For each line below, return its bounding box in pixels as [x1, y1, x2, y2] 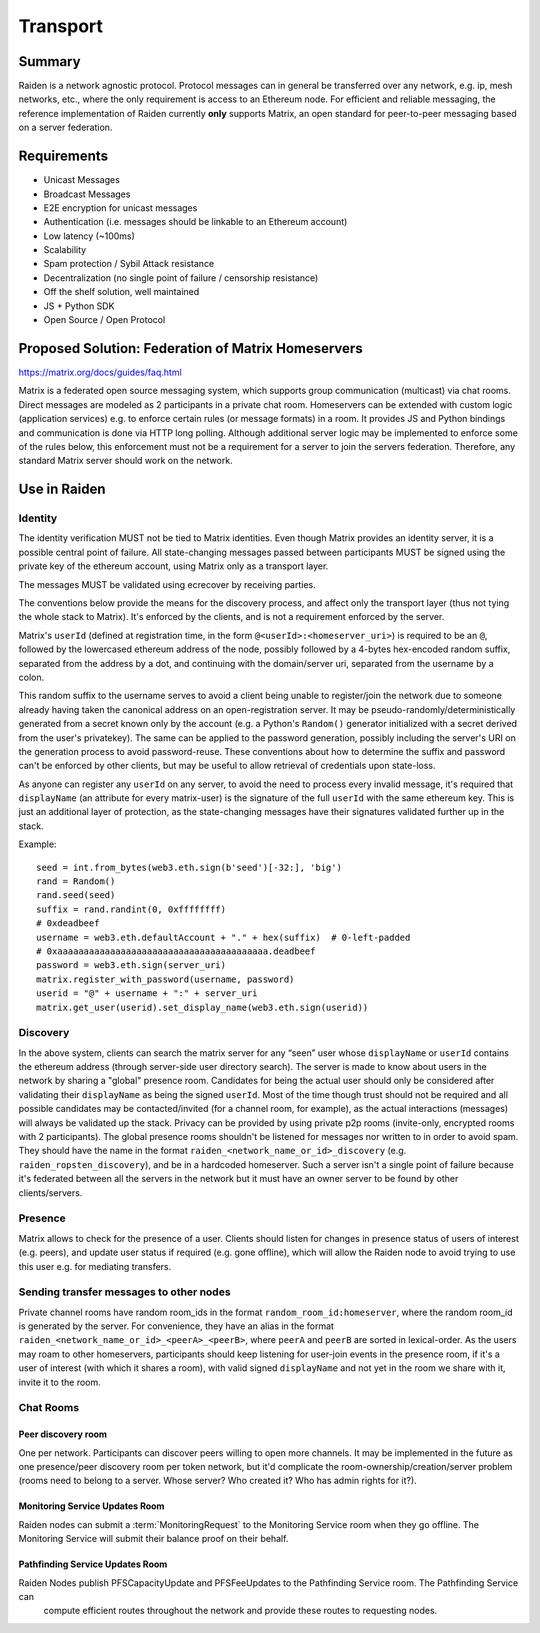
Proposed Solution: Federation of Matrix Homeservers [18, 340, 364, 357]
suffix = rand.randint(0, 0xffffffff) [36, 903, 227, 915]
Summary [18, 53, 81, 70]
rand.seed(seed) [36, 890, 116, 901]
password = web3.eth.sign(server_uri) [36, 960, 227, 971]
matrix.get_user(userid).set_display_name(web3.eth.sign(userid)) [36, 1001, 369, 1013]
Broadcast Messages [43, 188, 131, 200]
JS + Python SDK [43, 300, 115, 312]
